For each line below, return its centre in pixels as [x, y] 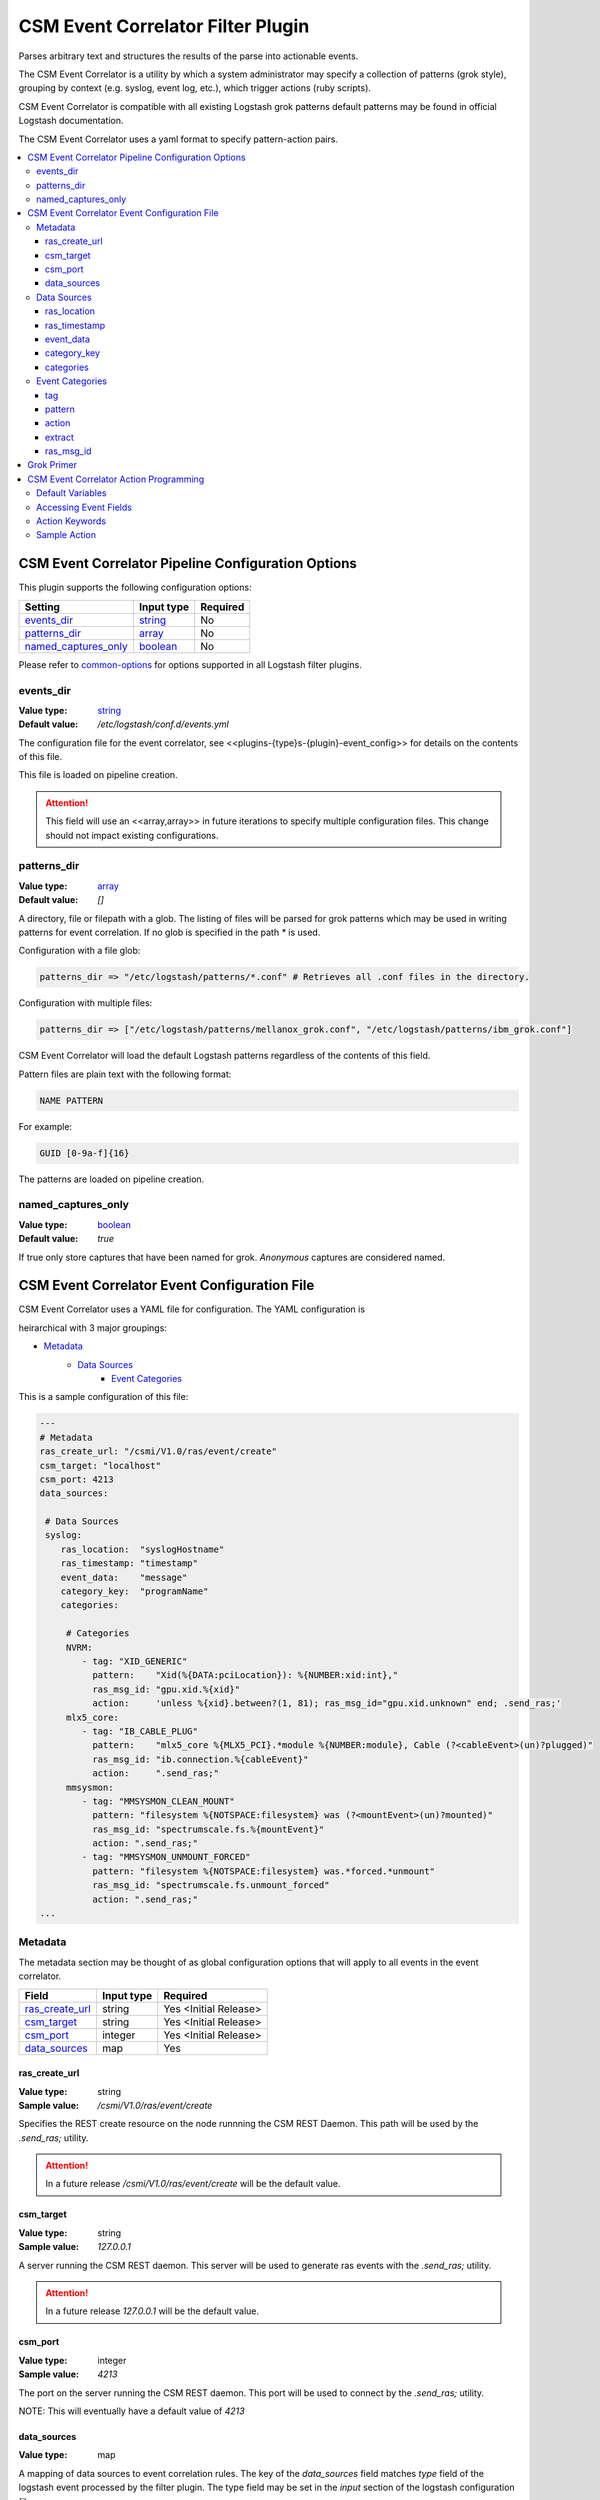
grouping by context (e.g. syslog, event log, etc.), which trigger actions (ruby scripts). [195, 88]
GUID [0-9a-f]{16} [84, 1153]
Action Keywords [71, 521]
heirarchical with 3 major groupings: [92, 1327]
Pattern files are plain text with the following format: [125, 1074]
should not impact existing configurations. [132, 835]
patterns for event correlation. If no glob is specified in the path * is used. [169, 932]
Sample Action [66, 535]
